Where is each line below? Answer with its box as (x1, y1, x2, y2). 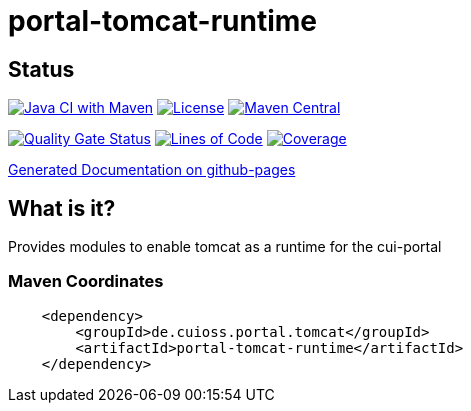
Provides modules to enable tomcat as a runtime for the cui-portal (8, 238, 442, 256)
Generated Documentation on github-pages (8, 161, 296, 179)
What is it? (8, 195, 116, 221)
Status (8, 56, 75, 82)
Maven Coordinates (8, 271, 164, 292)
